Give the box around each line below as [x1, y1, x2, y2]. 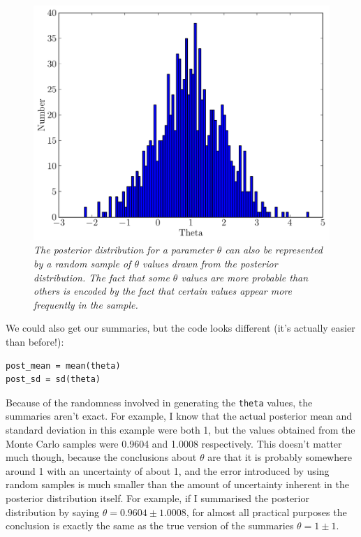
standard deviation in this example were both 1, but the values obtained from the [6, 422, 355, 436]
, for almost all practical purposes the [186, 504, 347, 519]
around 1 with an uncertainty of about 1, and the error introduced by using [6, 463, 330, 478]
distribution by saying [6, 504, 100, 519]
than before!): [6, 334, 64, 348]
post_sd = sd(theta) [6, 374, 101, 385]
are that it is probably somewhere [207, 450, 352, 464]
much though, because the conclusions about [6, 450, 197, 464]
